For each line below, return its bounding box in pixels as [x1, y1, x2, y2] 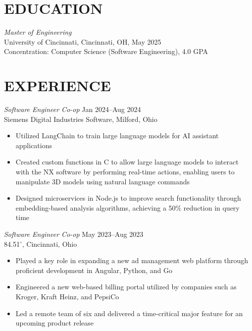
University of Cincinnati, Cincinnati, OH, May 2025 [4, 36, 161, 47]
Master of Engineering [4, 27, 72, 37]
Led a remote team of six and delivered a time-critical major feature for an [15, 308, 243, 318]
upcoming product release [15, 318, 94, 328]
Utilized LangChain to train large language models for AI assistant [15, 130, 219, 141]
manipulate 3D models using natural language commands [15, 176, 190, 186]
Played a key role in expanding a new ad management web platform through [15, 255, 249, 266]
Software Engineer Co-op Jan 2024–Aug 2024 [4, 104, 141, 114]
